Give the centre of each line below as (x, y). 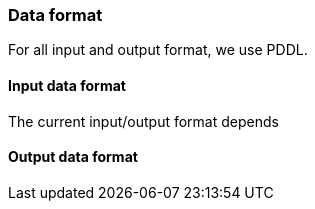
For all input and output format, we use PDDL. (158, 50)
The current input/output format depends (143, 121)
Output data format (73, 157)
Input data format (67, 85)
